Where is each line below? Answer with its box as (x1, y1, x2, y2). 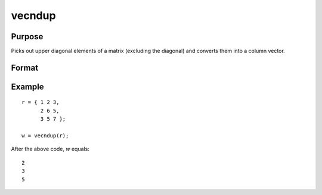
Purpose (11, 32, 44, 42)
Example (11, 81, 44, 92)
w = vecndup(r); (21, 133, 69, 139)
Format (11, 62, 39, 73)
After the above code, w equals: (11, 146, 89, 153)
